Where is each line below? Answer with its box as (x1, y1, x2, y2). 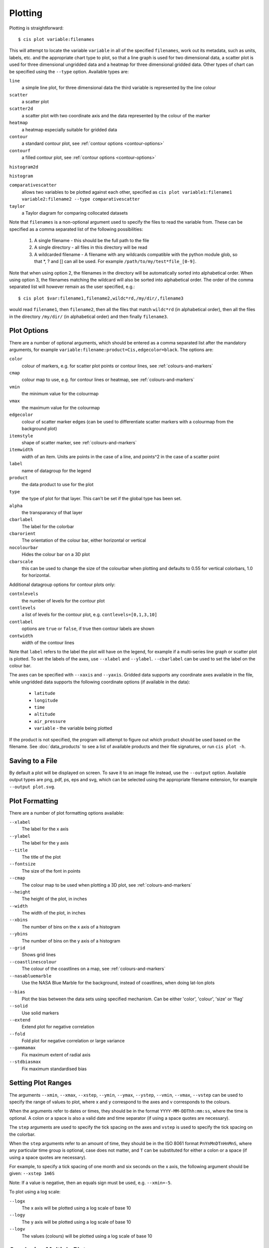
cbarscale (9, 559, 33, 564)
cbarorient (9, 531, 36, 537)
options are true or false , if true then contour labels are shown (21, 625, 154, 631)
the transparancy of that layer (21, 509, 83, 515)
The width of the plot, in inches (21, 910, 86, 916)
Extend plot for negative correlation (21, 1024, 95, 1030)
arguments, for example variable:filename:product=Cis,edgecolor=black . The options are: (9, 346, 214, 352)
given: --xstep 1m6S (9, 1171, 55, 1177)
